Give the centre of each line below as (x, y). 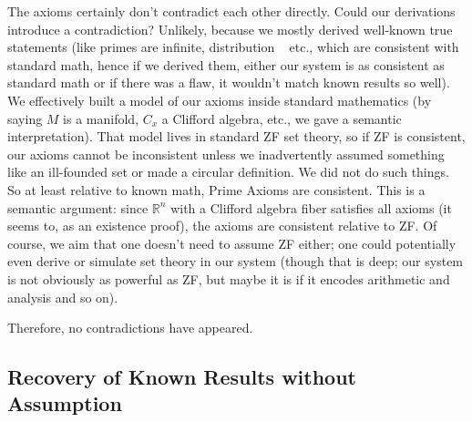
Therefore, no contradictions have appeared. (130, 328)
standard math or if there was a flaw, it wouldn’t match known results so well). (229, 82)
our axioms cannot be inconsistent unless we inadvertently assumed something (226, 154)
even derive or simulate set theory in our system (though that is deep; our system (236, 261)
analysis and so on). (63, 297)
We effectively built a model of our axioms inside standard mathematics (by (220, 100)
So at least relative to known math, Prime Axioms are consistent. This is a (216, 189)
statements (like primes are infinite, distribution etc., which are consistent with (233, 47)
